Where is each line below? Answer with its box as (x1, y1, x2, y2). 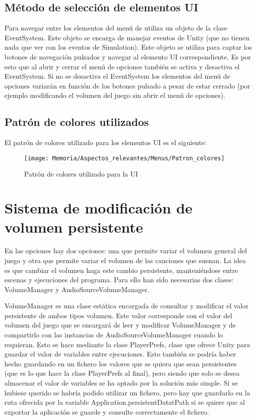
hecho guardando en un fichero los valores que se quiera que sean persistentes (4, 358, 237, 368)
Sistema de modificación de (4, 198, 193, 218)
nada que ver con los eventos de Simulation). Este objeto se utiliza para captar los (4, 42, 252, 52)
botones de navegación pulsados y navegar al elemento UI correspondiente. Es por (4, 51, 251, 61)
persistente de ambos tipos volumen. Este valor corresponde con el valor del (4, 310, 232, 320)
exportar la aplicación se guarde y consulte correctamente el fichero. (4, 406, 209, 417)
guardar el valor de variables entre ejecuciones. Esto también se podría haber (4, 349, 236, 359)
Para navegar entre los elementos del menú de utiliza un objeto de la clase (4, 23, 228, 33)
